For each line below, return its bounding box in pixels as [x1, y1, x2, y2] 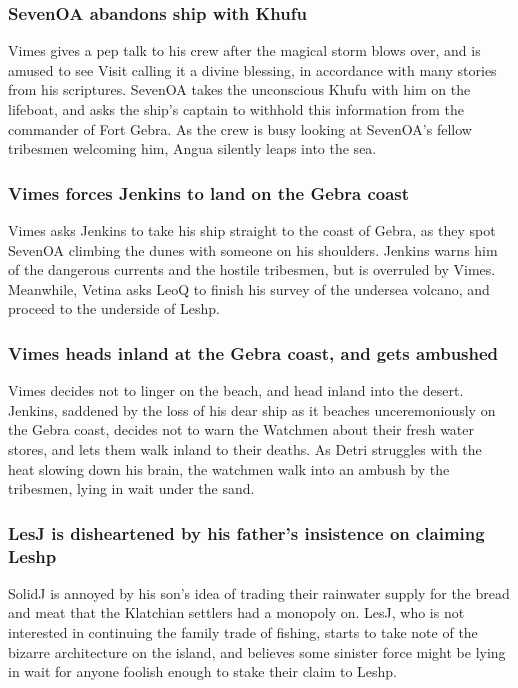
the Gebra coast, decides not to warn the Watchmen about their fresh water [8, 419, 475, 440]
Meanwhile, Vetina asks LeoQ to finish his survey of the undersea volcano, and [8, 278, 490, 299]
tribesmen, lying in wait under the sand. [8, 478, 255, 499]
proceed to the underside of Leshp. [8, 298, 220, 319]
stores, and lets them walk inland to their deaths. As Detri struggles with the [8, 438, 482, 459]
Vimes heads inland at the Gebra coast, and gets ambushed [8, 340, 499, 365]
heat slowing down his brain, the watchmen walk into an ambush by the [8, 458, 450, 479]
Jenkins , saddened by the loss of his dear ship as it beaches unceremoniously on [8, 399, 496, 420]
